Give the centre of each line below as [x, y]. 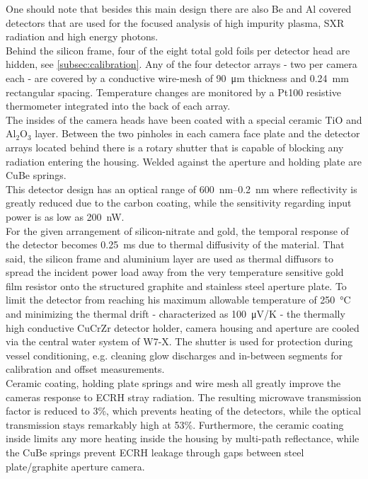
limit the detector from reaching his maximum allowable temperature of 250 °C [178, 300]
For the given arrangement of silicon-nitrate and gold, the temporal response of [177, 230]
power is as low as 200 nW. [65, 216]
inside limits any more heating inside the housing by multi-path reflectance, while [183, 438]
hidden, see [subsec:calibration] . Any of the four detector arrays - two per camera [182, 64]
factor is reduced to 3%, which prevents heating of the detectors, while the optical [184, 411]
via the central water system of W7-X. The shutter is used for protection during [179, 341]
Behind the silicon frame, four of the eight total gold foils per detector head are [178, 50]
